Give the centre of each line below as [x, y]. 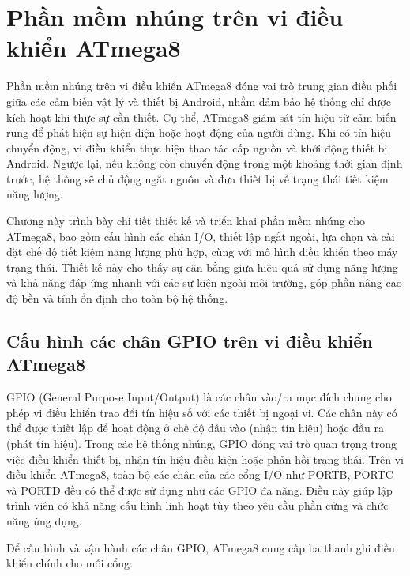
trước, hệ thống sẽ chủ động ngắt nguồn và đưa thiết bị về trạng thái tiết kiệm [197, 178]
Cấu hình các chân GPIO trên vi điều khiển [190, 341]
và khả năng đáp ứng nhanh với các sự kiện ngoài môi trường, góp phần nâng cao [204, 282]
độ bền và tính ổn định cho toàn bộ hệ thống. [117, 298]
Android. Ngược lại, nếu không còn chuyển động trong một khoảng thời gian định [205, 163]
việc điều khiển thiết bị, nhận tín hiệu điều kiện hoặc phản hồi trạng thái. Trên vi [205, 459]
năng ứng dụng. [44, 520]
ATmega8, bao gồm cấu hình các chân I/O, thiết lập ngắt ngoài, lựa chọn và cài [201, 236]
